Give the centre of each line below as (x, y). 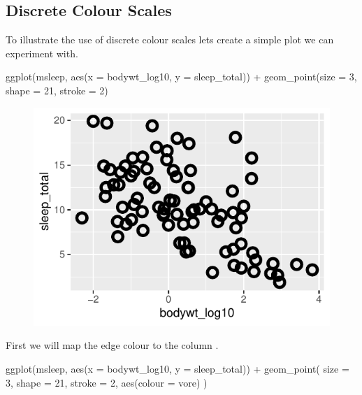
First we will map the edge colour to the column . (112, 345)
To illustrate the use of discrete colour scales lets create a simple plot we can (170, 39)
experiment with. (42, 53)
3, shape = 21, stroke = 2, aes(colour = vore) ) (107, 382)
